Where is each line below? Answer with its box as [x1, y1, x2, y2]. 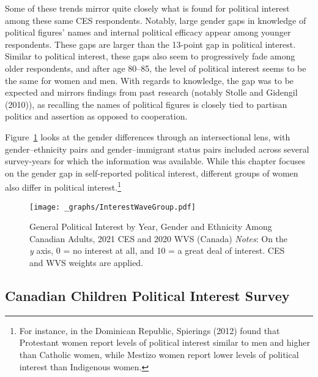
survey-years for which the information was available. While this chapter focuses [5, 154, 306, 167]
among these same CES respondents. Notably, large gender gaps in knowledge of [5, 13, 306, 26]
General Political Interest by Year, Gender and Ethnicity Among [29, 220, 272, 233]
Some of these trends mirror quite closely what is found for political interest [5, 2, 290, 14]
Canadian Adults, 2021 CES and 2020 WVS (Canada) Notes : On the [29, 232, 288, 245]
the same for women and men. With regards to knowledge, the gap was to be [5, 74, 294, 86]
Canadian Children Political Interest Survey [5, 286, 290, 305]
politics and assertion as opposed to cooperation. [5, 110, 188, 123]
